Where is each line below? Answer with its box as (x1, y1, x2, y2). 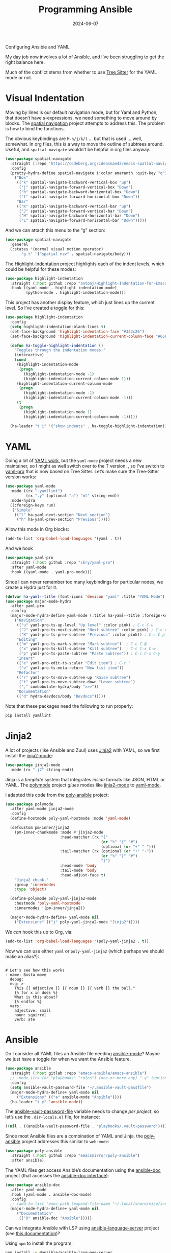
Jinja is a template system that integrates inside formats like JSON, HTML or (5, 776, 165, 782)
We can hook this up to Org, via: (5, 929, 73, 935)
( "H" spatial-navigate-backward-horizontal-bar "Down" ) (18, 213, 140, 218)
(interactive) (14, 353, 44, 358)
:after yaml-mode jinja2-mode (10, 806, 74, 811)
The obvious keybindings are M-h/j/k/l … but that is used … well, (5, 135, 142, 142)
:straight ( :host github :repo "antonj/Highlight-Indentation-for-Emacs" (10, 281, 169, 286)
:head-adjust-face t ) (60, 872, 106, 877)
